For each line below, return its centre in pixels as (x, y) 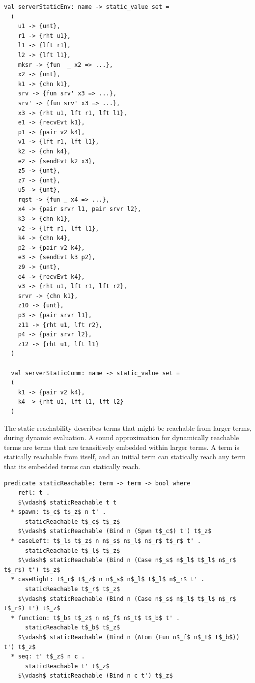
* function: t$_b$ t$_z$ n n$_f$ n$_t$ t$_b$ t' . (95, 618)
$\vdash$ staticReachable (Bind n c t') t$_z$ (95, 676)
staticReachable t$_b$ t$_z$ (72, 628)
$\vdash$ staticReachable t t (67, 502)
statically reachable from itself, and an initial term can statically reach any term (125, 457)
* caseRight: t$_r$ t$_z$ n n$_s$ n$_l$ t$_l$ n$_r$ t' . (108, 579)
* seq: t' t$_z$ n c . (48, 657)
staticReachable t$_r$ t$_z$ (72, 589)
